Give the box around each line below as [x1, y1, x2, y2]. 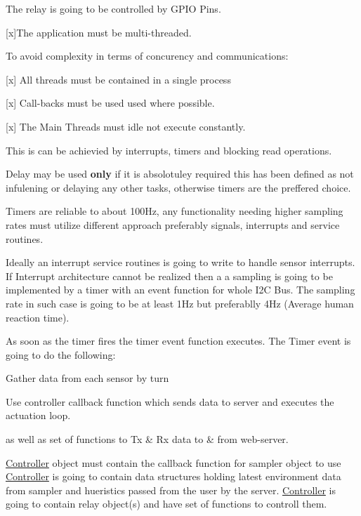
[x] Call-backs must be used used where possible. [6, 95, 215, 110]
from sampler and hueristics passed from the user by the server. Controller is [6, 482, 336, 497]
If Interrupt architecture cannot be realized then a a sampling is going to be [6, 268, 333, 283]
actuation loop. [6, 408, 71, 423]
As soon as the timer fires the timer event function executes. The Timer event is [6, 333, 351, 348]
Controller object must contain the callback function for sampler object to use [6, 455, 341, 470]
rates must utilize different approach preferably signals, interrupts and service [6, 217, 340, 232]
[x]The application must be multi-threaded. [6, 25, 192, 39]
